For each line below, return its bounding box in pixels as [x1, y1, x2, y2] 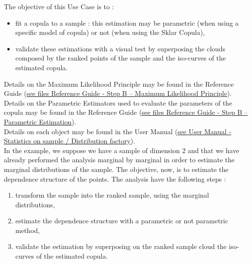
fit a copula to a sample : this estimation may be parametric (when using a [15, 17, 239, 28]
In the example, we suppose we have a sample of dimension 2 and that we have [4, 145, 239, 155]
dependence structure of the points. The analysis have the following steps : [4, 173, 226, 184]
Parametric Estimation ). [4, 116, 76, 126]
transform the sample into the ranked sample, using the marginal [15, 190, 209, 200]
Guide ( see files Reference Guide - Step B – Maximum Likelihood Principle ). [4, 88, 232, 98]
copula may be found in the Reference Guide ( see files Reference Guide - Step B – [4, 107, 248, 117]
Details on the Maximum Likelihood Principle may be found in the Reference [4, 78, 234, 89]
